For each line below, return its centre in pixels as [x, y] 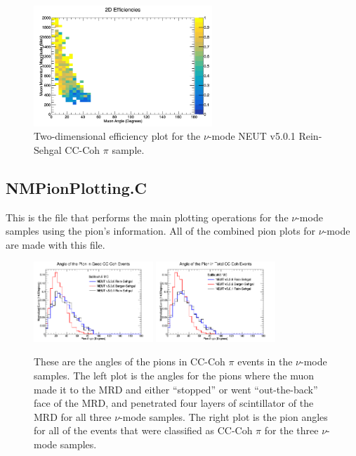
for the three [291, 430]
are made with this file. [55, 244]
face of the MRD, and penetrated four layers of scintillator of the [174, 403]
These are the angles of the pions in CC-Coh [130, 361]
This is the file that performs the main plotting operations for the [147, 217]
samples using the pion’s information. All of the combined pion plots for [161, 231]
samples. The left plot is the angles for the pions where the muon [174, 376]
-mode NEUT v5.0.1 [252, 136]
